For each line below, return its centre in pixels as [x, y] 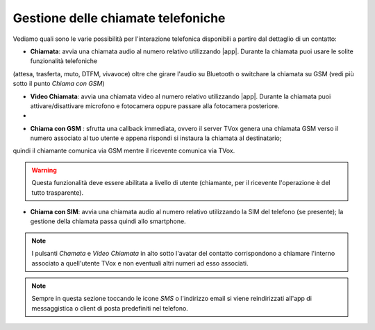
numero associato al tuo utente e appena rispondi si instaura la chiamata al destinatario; [156, 138]
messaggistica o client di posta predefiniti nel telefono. [110, 308]
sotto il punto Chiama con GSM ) [59, 84]
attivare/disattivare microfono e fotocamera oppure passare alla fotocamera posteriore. [155, 106]
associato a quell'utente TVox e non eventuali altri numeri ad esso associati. [140, 263]
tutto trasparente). [57, 192]
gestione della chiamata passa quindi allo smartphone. [108, 221]
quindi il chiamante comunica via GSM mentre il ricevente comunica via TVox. [124, 151]
